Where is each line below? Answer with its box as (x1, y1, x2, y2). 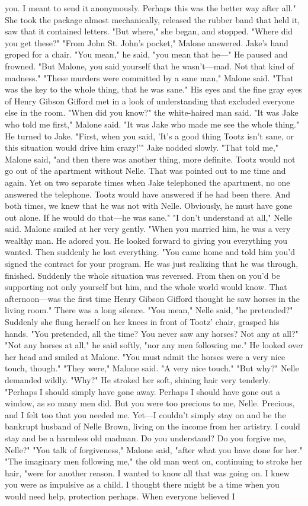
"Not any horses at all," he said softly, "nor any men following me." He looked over (5, 339, 303, 351)
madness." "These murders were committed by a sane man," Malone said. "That (5, 71, 294, 84)
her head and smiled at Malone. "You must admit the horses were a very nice (5, 350, 285, 362)
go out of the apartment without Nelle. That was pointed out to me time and (5, 164, 286, 177)
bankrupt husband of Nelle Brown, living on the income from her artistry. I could (5, 420, 300, 432)
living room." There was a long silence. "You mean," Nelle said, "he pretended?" (5, 304, 293, 316)
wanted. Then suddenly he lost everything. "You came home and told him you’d (5, 246, 295, 258)
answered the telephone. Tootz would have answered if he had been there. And (5, 187, 291, 200)
